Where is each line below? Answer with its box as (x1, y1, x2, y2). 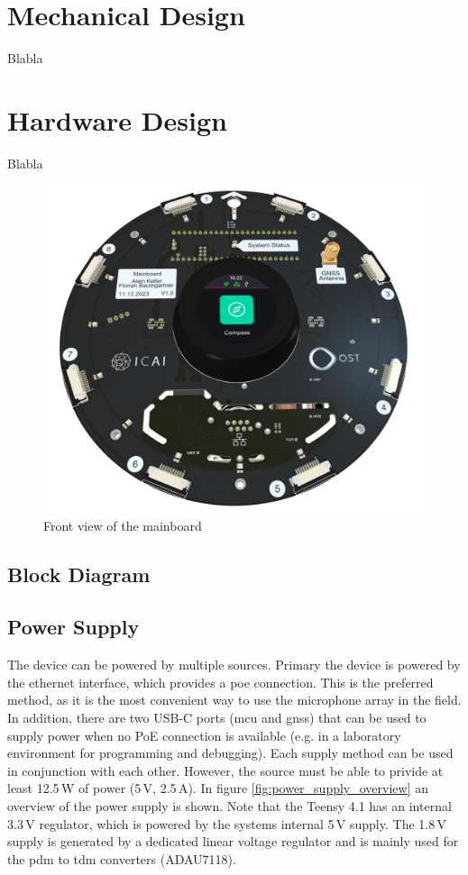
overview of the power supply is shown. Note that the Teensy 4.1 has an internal (7, 796, 452, 815)
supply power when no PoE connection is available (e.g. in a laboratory (7, 725, 401, 744)
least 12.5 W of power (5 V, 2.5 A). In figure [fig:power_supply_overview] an (7, 779, 429, 798)
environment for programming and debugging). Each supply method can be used (7, 743, 454, 762)
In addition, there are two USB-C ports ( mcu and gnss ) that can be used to (7, 707, 427, 726)
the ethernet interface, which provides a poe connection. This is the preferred (7, 672, 434, 691)
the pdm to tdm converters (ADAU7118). (7, 849, 236, 868)
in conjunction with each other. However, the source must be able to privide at (7, 761, 444, 779)
